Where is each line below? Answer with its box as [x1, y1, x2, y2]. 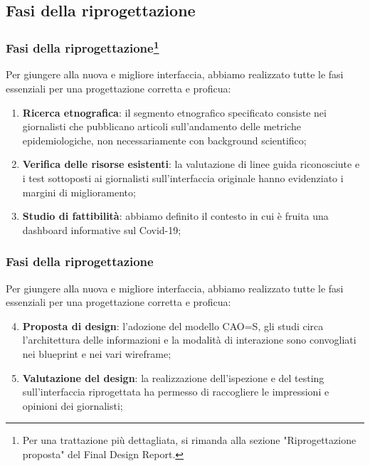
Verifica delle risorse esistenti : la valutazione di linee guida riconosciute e [22, 157, 360, 171]
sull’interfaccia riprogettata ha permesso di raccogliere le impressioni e [22, 384, 329, 399]
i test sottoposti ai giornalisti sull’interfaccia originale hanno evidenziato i [22, 171, 344, 186]
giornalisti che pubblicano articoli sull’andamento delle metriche [22, 119, 301, 134]
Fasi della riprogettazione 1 [6, 37, 159, 57]
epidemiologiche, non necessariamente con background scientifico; [22, 132, 307, 147]
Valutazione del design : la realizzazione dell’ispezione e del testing [22, 370, 324, 385]
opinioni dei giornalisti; [22, 398, 123, 413]
